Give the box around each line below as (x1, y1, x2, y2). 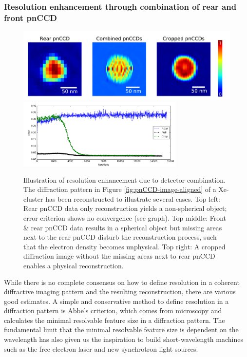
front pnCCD (4, 11, 57, 23)
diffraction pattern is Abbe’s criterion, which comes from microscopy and (4, 305, 222, 316)
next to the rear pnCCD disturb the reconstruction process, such (23, 232, 217, 242)
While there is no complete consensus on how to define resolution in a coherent (4, 277, 240, 287)
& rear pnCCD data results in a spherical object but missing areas (23, 222, 222, 232)
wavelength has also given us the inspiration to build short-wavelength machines (4, 334, 243, 344)
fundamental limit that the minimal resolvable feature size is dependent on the (4, 324, 239, 335)
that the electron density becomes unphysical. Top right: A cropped (23, 241, 226, 251)
